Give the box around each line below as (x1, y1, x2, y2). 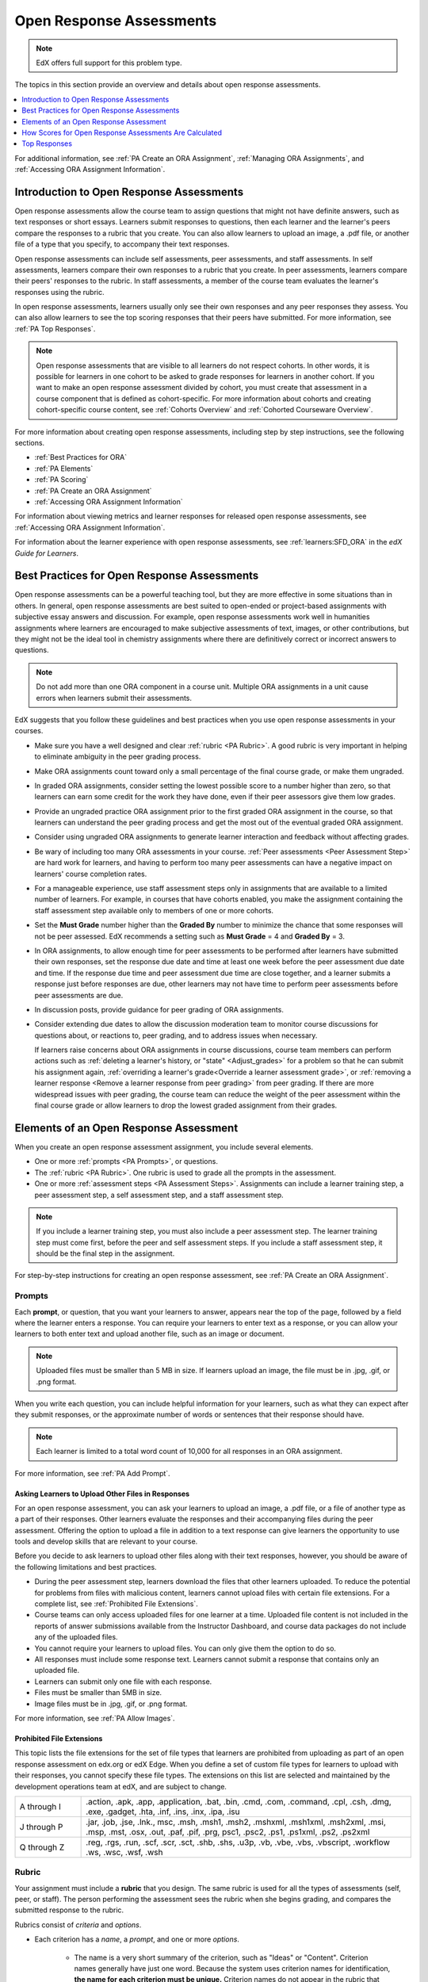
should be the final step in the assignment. (36, 1249, 175, 1258)
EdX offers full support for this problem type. (36, 58, 182, 67)
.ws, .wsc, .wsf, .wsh (86, 1846, 163, 1858)
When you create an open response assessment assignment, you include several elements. (14, 1142, 314, 1151)
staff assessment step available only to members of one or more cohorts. (34, 905, 273, 915)
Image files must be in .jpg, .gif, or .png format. (34, 1699, 188, 1708)
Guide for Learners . (14, 548, 79, 558)
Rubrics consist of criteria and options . (14, 1919, 142, 1930)
